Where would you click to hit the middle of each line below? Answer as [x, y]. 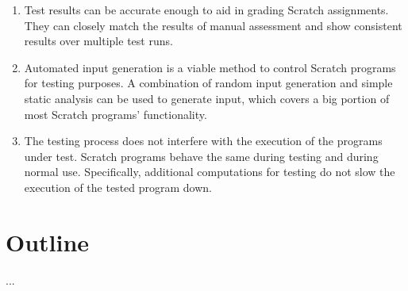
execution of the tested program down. [118, 187]
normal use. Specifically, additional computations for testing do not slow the [210, 172]
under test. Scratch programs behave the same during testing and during [201, 156]
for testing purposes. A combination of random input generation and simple [208, 83]
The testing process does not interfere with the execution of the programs [203, 141]
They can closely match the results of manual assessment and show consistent [213, 25]
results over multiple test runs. [98, 41]
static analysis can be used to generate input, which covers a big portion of [207, 98]
